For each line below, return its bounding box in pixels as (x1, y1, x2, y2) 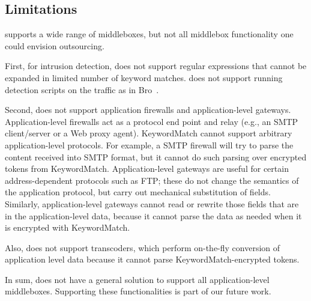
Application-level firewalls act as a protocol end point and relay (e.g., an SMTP (5, 115, 298, 127)
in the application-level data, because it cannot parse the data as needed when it (5, 209, 302, 222)
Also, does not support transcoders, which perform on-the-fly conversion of (5, 241, 280, 254)
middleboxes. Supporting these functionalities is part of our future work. (5, 285, 271, 297)
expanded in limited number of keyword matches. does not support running (5, 71, 283, 84)
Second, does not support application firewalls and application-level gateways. (5, 103, 291, 116)
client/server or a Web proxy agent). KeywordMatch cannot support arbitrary (5, 127, 292, 139)
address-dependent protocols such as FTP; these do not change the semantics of (5, 174, 299, 186)
